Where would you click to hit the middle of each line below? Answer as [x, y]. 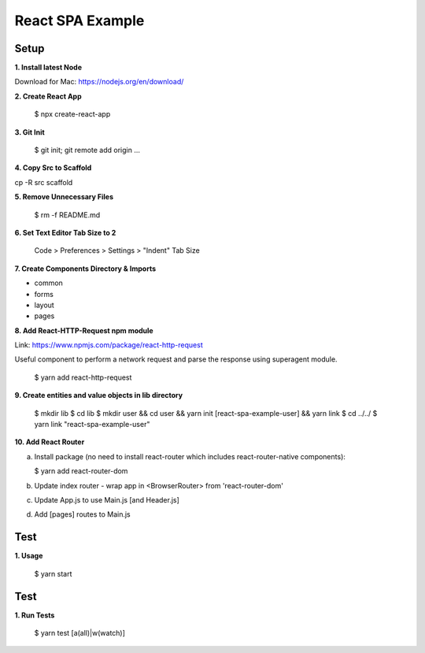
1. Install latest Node [48, 68]
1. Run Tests [35, 615]
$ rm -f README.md [67, 215]
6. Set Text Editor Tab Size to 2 [65, 232]
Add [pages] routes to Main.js [83, 514]
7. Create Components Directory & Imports [85, 269]
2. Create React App [48, 96]
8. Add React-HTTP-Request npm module [84, 330]
